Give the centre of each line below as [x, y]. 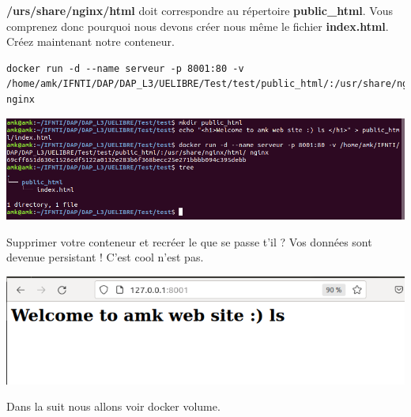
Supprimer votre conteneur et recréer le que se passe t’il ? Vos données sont [189, 241]
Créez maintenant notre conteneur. [90, 41]
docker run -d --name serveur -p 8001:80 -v [125, 68]
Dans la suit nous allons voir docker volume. [113, 406]
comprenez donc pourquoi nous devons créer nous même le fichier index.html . [198, 26]
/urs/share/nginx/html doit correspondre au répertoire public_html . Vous [200, 10]
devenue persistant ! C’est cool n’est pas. [105, 257]
